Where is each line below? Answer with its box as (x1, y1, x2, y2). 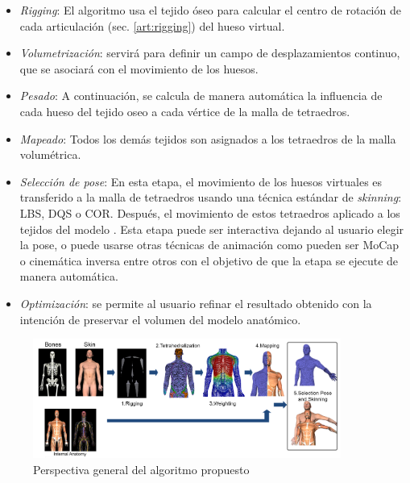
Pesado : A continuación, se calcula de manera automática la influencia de (19, 87, 383, 104)
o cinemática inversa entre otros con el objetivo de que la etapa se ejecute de (19, 252, 399, 269)
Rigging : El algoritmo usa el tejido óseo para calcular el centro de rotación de (19, 2, 401, 18)
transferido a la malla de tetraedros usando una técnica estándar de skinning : (19, 189, 402, 206)
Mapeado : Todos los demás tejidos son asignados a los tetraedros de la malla (19, 130, 396, 147)
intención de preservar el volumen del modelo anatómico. (19, 310, 301, 327)
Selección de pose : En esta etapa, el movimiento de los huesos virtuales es (19, 173, 383, 189)
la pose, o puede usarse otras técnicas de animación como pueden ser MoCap (19, 236, 400, 253)
